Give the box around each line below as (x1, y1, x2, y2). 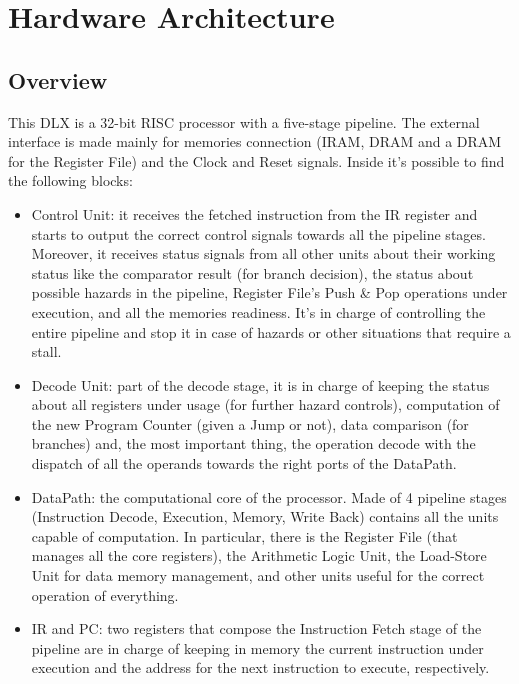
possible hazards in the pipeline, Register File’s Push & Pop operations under (31, 282, 508, 303)
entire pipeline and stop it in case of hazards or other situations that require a (31, 321, 511, 342)
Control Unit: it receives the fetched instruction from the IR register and (31, 203, 478, 224)
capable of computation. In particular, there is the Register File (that (31, 525, 458, 546)
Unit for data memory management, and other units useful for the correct (31, 565, 485, 586)
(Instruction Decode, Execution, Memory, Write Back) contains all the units (31, 506, 499, 527)
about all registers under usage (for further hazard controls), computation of (31, 394, 500, 415)
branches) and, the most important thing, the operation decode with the (31, 433, 476, 454)
